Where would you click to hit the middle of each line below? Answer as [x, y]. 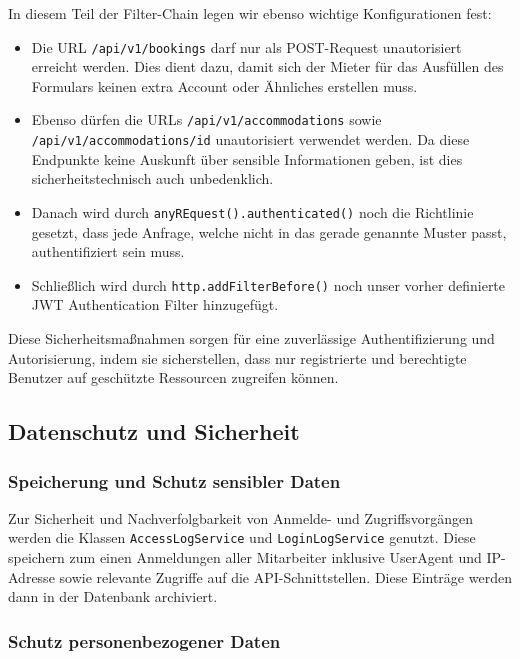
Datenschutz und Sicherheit [154, 431]
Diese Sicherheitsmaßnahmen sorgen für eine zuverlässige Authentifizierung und [251, 338]
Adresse [31, 576]
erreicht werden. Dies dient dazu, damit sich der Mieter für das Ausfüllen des [267, 66]
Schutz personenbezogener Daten [144, 640]
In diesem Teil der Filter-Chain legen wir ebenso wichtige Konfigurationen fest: [250, 13]
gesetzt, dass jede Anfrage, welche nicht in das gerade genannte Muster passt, [269, 231]
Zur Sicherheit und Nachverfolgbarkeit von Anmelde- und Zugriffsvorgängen [241, 517]
